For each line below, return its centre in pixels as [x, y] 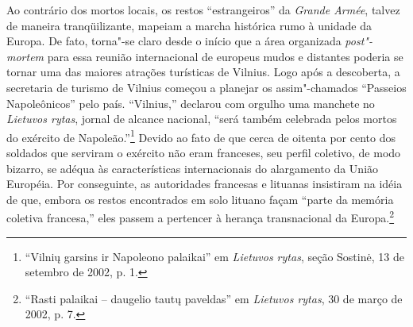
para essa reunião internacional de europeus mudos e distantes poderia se [225, 56]
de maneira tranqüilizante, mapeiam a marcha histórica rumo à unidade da [189, 25]
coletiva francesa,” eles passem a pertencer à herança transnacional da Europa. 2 [201, 217]
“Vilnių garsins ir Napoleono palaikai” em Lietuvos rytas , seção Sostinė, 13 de [214, 256]
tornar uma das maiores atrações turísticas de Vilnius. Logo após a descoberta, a [203, 72]
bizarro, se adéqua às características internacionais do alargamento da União [193, 168]
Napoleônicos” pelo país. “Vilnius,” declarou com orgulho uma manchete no [191, 103]
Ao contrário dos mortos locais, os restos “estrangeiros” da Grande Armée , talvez [203, 10]
